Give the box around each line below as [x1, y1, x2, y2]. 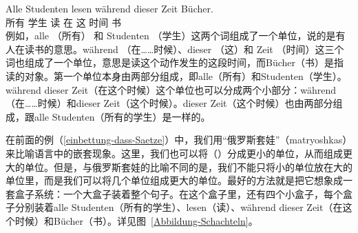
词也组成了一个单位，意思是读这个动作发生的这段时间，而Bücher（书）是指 [6, 55, 344, 70]
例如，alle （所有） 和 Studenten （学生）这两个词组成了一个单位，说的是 [6, 28, 336, 43]
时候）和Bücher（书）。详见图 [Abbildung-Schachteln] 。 [14, 213, 258, 227]
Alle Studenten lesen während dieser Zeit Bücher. [6, 1, 213, 15]
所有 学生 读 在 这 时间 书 [6, 14, 121, 29]
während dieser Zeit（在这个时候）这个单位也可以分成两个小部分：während [6, 82, 337, 97]
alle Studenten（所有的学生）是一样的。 [34, 109, 211, 123]
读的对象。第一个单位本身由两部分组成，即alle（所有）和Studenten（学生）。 [6, 68, 347, 83]
